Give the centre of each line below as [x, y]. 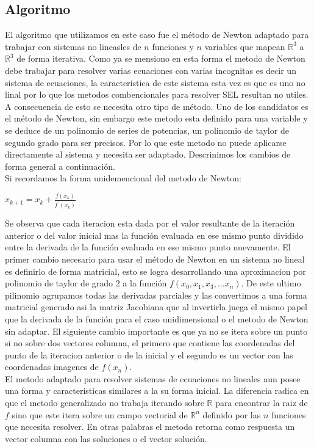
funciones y [173, 46]
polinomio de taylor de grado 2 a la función [86, 283]
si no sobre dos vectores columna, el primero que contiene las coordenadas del [150, 343]
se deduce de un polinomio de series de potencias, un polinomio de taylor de [147, 130]
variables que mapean [245, 46]
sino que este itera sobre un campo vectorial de [100, 414]
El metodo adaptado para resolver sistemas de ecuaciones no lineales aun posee [153, 378]
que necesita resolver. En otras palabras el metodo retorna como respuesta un [150, 427]
